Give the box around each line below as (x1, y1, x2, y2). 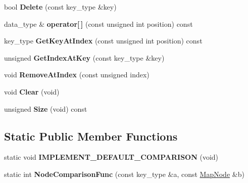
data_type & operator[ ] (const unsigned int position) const (4, 18, 193, 29)
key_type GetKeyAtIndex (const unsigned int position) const (4, 35, 203, 46)
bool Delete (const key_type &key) (4, 2, 117, 12)
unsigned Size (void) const (4, 103, 87, 114)
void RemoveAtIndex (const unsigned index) (4, 69, 150, 80)
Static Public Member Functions (4, 128, 178, 144)
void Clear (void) (4, 86, 60, 97)
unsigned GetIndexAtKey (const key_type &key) (4, 52, 165, 63)
